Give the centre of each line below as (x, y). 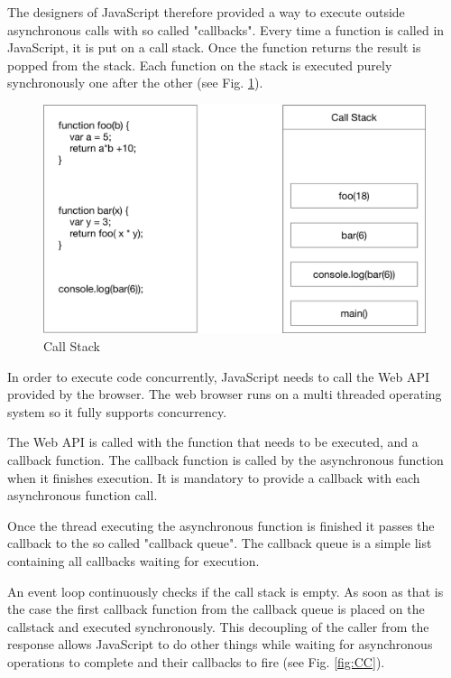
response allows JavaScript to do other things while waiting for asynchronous (220, 644)
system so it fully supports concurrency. (117, 411)
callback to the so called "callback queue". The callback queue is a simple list (220, 543)
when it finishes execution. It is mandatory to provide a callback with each (214, 477)
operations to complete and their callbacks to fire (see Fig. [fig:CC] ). (196, 661)
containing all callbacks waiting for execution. (133, 560)
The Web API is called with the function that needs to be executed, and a (213, 442)
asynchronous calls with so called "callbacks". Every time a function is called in (226, 29)
